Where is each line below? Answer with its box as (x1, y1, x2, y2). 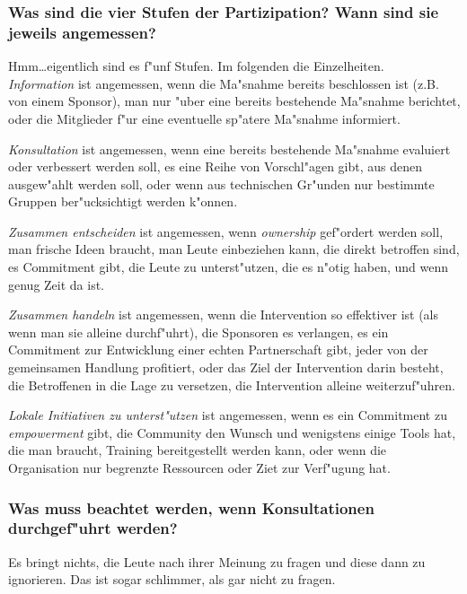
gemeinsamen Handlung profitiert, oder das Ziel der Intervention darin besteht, (8, 358, 444, 377)
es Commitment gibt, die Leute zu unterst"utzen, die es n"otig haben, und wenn (8, 258, 449, 276)
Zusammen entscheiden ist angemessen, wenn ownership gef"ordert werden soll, (8, 222, 444, 240)
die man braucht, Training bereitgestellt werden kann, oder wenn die (8, 441, 387, 459)
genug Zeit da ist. (8, 275, 105, 293)
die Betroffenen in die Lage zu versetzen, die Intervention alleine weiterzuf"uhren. (8, 375, 455, 394)
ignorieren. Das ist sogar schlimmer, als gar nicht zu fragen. (8, 570, 336, 589)
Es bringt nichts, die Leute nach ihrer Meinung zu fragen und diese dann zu (8, 552, 426, 571)
